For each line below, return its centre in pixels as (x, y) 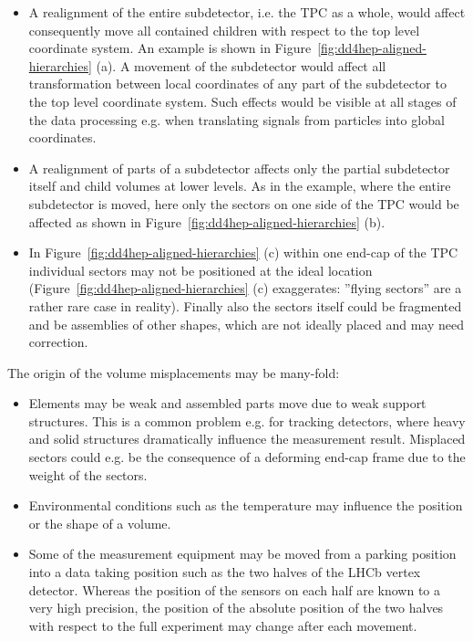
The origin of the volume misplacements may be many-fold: (174, 372)
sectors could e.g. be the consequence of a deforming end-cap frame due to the (247, 457)
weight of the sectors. (88, 474)
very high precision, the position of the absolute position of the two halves (236, 608)
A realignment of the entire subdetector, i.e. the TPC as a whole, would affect (247, 12)
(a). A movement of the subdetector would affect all (241, 65)
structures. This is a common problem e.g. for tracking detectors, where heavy (247, 420)
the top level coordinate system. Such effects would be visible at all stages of (242, 101)
